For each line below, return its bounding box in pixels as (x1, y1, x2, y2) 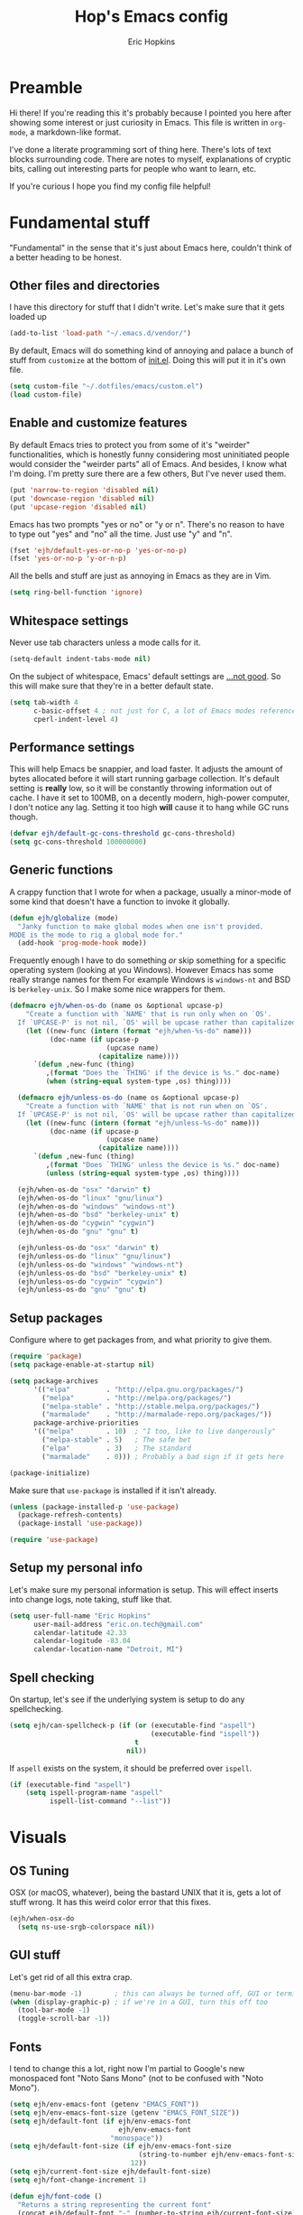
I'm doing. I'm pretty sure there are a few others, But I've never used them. (9, 468, 287, 479)
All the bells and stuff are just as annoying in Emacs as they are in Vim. (9, 571, 272, 582)
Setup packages (9, 1310, 104, 1325)
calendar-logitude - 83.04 (32, 1637, 131, 1646)
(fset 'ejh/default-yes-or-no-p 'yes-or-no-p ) (9, 546, 188, 555)
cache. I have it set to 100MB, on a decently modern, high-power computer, (9, 792, 290, 803)
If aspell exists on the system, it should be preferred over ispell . (9, 1762, 252, 1773)
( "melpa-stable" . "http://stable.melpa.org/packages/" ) (41, 1402, 260, 1411)
